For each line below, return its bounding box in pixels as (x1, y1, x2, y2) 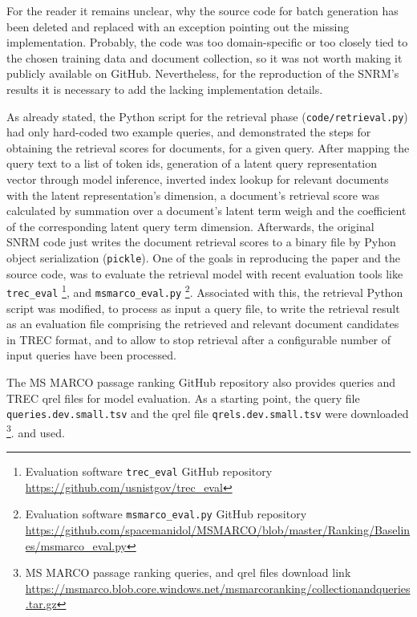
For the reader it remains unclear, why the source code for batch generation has (6, 2, 399, 18)
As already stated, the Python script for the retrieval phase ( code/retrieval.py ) (6, 108, 408, 124)
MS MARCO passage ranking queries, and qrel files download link (25, 564, 351, 581)
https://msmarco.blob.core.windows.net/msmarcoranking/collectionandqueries (25, 579, 411, 596)
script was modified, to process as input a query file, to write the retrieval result (6, 299, 400, 316)
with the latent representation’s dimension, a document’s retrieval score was (6, 186, 379, 203)
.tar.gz (25, 595, 57, 612)
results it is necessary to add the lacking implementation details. (6, 80, 323, 97)
